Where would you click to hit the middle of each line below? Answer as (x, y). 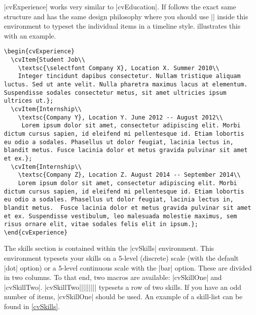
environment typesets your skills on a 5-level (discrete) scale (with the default (121, 258)
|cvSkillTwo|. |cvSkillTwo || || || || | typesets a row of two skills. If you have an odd (123, 287)
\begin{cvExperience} (39, 52)
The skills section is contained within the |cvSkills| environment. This (109, 248)
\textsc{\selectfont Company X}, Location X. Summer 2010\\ (119, 68)
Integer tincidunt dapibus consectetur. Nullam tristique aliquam (129, 76)
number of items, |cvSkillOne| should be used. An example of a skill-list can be (123, 296)
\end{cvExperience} (36, 232)
